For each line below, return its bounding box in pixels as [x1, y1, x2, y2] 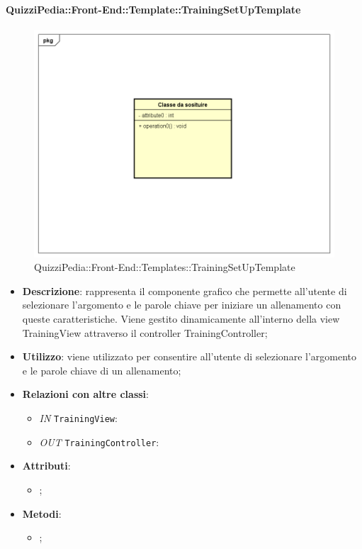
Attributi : [22, 458, 71, 473]
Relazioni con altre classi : [22, 387, 149, 401]
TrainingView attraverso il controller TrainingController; [22, 325, 268, 340]
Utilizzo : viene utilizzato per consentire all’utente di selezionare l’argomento [22, 349, 356, 364]
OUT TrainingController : [39, 434, 159, 449]
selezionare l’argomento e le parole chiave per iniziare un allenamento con [22, 297, 341, 312]
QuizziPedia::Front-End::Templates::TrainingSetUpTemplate [34, 260, 295, 274]
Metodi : [22, 506, 62, 521]
